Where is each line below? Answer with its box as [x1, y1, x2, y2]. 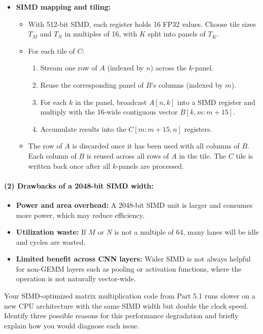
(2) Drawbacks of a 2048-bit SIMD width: [4, 180, 154, 191]
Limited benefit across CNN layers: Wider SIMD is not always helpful [16, 253, 251, 264]
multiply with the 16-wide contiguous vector [40, 106, 178, 117]
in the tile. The [179, 150, 226, 161]
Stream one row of [40, 62, 97, 73]
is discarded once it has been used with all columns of [72, 140, 240, 151]
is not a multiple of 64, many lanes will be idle [114, 227, 259, 237]
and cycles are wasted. [16, 236, 86, 247]
